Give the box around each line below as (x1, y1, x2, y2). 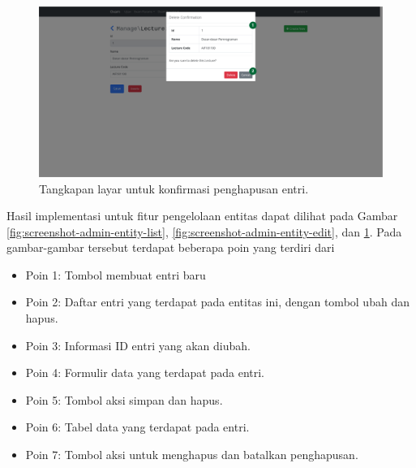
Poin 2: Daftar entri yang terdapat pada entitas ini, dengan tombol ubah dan (25, 293, 410, 310)
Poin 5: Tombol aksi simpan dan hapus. (25, 391, 223, 408)
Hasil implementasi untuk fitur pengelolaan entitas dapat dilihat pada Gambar (6, 207, 398, 224)
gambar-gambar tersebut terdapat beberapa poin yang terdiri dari (6, 239, 335, 256)
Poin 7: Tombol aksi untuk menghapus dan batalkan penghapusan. (25, 446, 358, 463)
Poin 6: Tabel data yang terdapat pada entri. (25, 418, 250, 435)
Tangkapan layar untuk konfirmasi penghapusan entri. (39, 180, 309, 197)
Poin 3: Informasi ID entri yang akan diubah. (25, 336, 251, 353)
